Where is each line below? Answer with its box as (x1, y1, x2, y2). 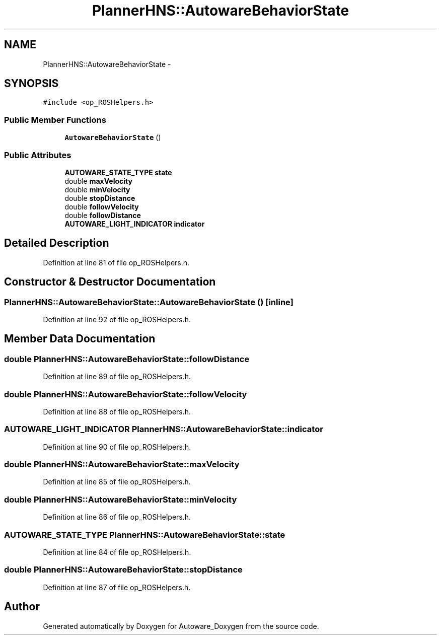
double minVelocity (64, 185, 130, 194)
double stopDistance (64, 193, 135, 202)
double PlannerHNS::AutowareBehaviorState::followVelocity (4, 389, 247, 399)
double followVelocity (64, 202, 139, 211)
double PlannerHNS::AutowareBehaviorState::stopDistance (4, 564, 243, 575)
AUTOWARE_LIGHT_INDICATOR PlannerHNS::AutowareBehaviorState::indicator (4, 424, 323, 435)
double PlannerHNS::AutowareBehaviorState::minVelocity (4, 494, 237, 505)
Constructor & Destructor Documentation (4, 275, 216, 289)
